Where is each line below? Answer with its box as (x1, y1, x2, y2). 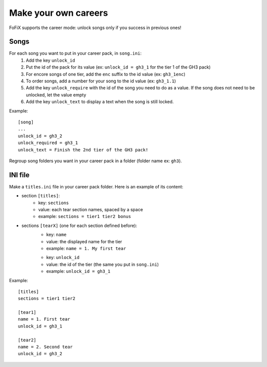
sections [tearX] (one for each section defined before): (21, 222, 137, 228)
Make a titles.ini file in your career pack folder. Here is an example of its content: (9, 183, 183, 189)
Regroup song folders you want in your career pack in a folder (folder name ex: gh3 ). (9, 158, 182, 164)
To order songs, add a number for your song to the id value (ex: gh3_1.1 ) (26, 78, 177, 84)
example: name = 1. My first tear (46, 245, 126, 251)
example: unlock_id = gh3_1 (46, 268, 111, 274)
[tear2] (18, 337, 37, 343)
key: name (46, 232, 67, 238)
